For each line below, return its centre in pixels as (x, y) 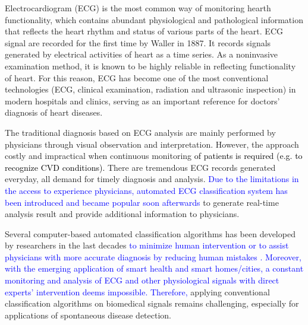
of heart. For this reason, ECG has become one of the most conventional (137, 77)
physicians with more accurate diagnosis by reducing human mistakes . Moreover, (153, 257)
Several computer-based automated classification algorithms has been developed (150, 233)
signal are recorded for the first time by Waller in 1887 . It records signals (138, 42)
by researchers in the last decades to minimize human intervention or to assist (147, 245)
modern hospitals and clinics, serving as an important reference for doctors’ (142, 101)
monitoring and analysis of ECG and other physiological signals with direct (142, 280)
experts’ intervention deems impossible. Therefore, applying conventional (137, 291)
